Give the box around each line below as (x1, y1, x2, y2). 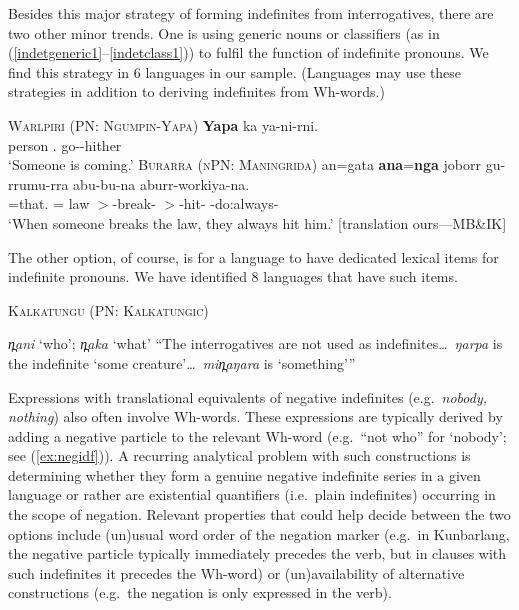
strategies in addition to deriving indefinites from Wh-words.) (8, 81, 385, 102)
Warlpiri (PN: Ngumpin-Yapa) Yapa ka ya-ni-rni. (8, 114, 318, 135)
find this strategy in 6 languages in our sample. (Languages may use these (8, 61, 462, 82)
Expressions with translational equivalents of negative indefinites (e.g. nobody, (8, 386, 488, 407)
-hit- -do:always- (179, 193, 279, 214)
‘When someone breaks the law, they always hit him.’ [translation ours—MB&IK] (8, 212, 507, 233)
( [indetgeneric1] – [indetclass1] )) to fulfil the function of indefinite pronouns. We (8, 42, 489, 63)
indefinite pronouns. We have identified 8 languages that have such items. (8, 266, 458, 287)
